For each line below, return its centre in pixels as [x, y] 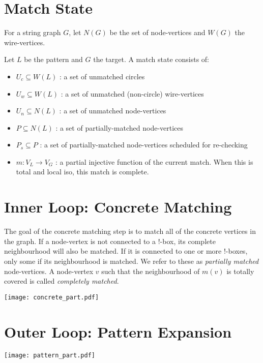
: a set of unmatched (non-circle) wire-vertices [132, 93]
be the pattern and [53, 59]
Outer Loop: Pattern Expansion [118, 331]
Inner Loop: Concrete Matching [118, 207]
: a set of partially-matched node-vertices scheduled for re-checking [144, 145]
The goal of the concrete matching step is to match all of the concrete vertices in [130, 231]
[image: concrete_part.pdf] [52, 297]
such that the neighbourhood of [151, 271]
